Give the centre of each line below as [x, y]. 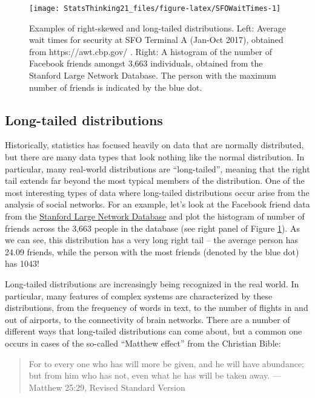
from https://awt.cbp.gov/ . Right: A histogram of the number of [151, 51]
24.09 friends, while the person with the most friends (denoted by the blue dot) [152, 251]
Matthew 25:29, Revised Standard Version [107, 387]
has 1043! [22, 263]
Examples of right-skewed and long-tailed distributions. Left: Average [157, 28]
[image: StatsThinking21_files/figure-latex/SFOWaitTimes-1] [155, 8]
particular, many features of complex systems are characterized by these [139, 295]
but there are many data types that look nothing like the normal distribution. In [155, 157]
